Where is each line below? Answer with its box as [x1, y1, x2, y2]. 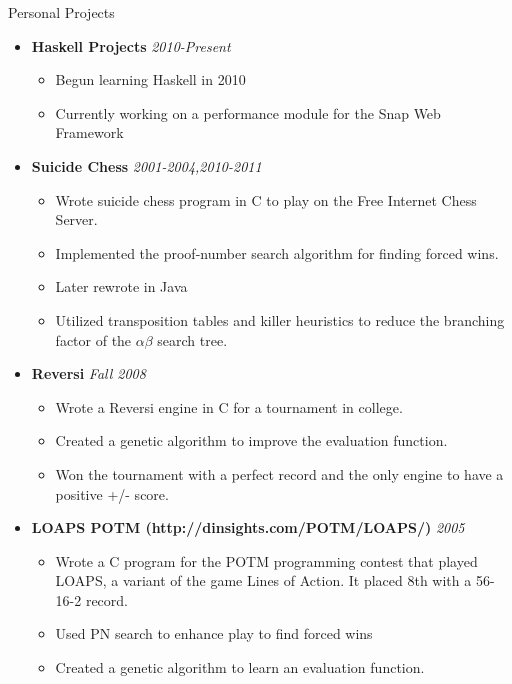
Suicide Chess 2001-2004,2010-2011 [31, 155, 262, 176]
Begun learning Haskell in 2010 [55, 69, 246, 90]
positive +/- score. [55, 483, 169, 504]
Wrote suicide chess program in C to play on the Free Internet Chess [55, 189, 477, 210]
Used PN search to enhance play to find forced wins [55, 623, 373, 644]
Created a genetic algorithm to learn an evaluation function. [55, 657, 425, 678]
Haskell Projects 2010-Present [31, 35, 231, 56]
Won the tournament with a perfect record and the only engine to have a [55, 463, 504, 484]
